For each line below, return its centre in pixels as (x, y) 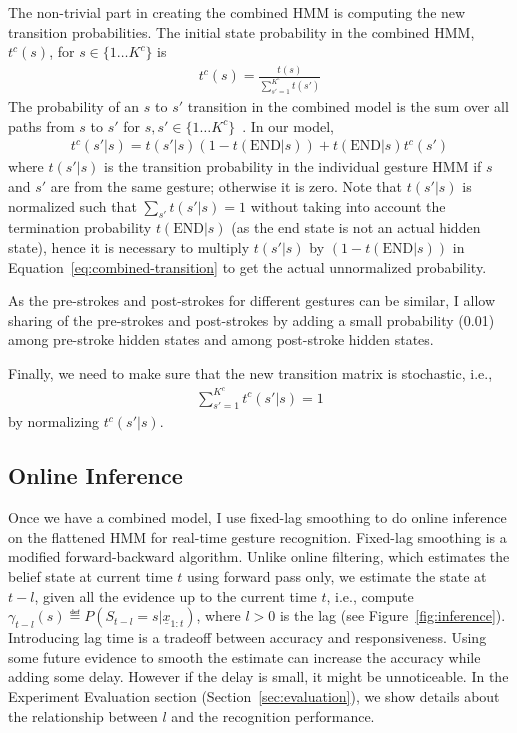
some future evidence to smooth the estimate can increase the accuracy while (244, 656)
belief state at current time (90, 576)
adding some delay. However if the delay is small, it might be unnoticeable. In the (258, 676)
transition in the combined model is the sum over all (348, 106)
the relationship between (83, 715)
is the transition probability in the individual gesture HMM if (293, 166)
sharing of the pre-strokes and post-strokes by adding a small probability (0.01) (251, 319)
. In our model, (288, 125)
